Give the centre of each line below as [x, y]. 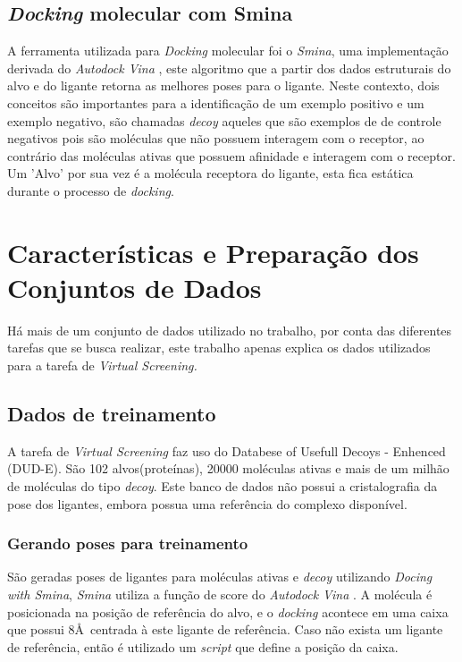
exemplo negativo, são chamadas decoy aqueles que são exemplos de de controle [224, 120]
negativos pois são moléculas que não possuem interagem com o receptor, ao [216, 138]
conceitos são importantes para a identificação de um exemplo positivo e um [216, 102]
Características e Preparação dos [213, 252]
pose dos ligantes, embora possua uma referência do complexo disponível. [207, 503]
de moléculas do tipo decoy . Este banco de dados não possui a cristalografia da [223, 486]
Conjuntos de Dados [134, 287]
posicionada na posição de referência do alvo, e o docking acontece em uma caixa [228, 611]
